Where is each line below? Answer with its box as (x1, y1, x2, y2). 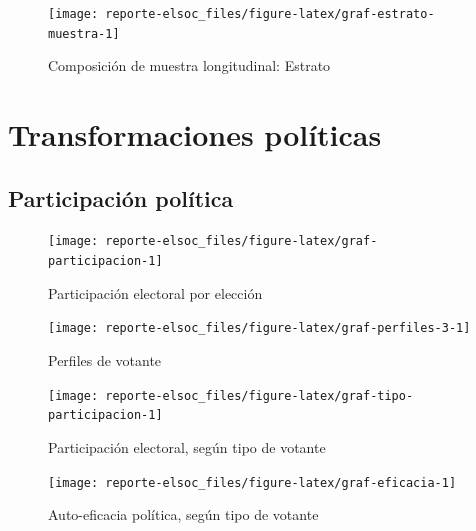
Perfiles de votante (48, 350, 162, 371)
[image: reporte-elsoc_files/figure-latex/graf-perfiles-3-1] (48, 321, 471, 336)
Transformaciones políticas (8, 114, 382, 155)
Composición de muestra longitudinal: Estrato (48, 55, 331, 76)
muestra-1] (48, 26, 120, 41)
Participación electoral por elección (48, 282, 263, 303)
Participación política (8, 182, 234, 213)
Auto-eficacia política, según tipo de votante (48, 504, 319, 525)
